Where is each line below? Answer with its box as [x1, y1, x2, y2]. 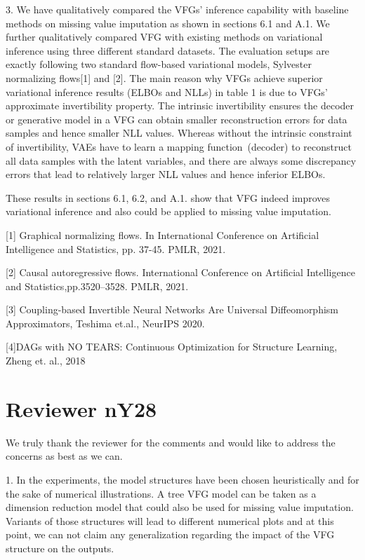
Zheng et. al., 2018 [6, 353, 86, 368]
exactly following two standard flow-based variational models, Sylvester [6, 57, 312, 71]
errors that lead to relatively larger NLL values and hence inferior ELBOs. [6, 167, 326, 182]
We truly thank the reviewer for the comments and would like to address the [6, 435, 336, 449]
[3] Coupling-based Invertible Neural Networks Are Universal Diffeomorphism [6, 302, 339, 317]
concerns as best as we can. [6, 449, 123, 463]
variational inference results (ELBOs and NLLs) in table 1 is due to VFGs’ [6, 84, 328, 99]
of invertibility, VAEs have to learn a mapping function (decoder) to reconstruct [6, 139, 352, 153]
